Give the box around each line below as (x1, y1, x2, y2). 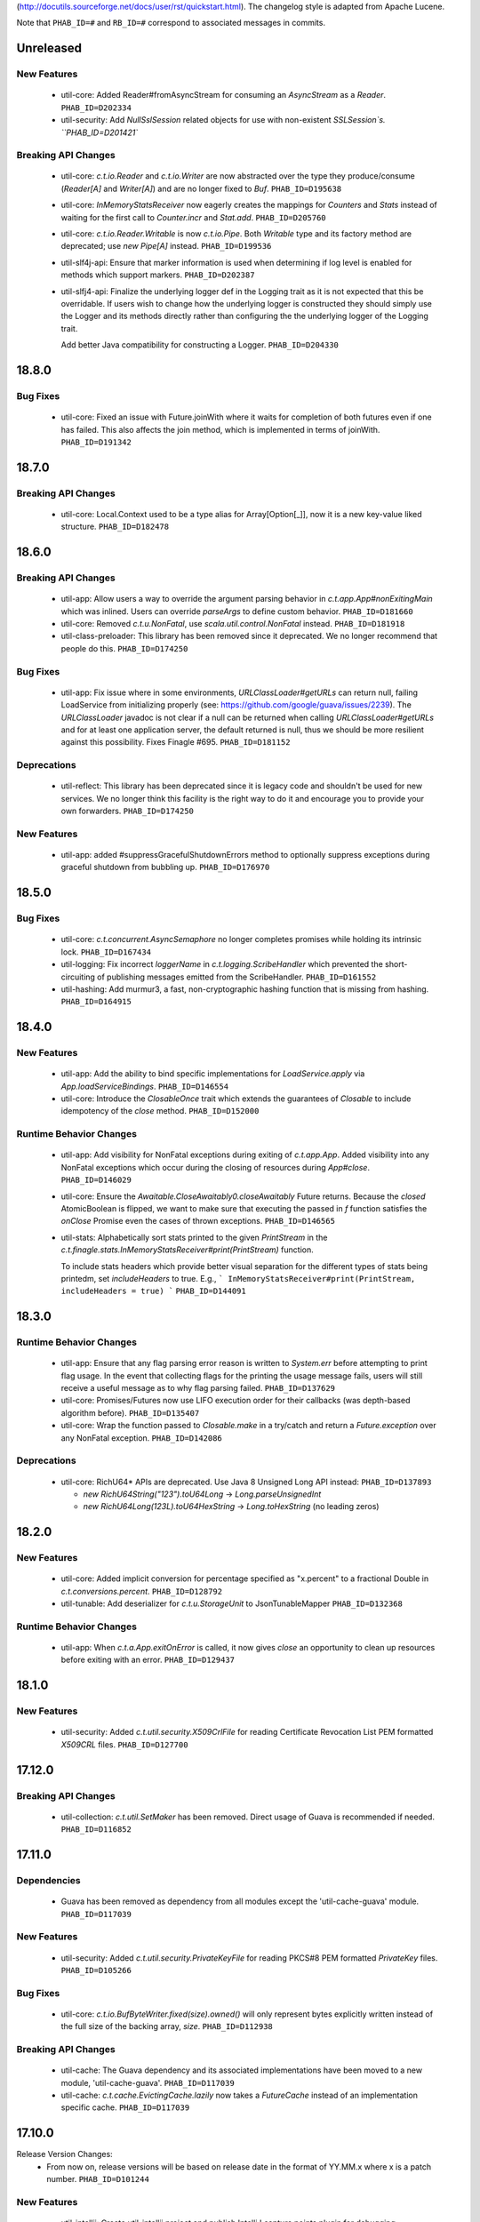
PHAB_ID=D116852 (60, 1825, 132, 1834)
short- (385, 959, 408, 970)
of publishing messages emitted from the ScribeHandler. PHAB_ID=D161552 (96, 971, 377, 982)
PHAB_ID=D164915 (60, 996, 132, 1007)
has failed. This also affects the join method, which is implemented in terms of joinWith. (60, 424, 380, 435)
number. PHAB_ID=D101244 (46, 2174, 150, 2185)
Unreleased (16, 41, 83, 56)
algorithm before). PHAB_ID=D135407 (60, 1407, 200, 1418)
